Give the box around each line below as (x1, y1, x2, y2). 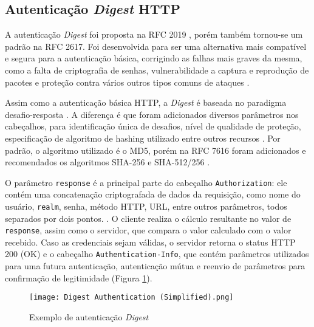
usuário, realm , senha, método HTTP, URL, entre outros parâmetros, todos (5, 199, 287, 212)
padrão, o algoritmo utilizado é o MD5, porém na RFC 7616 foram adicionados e (5, 143, 306, 156)
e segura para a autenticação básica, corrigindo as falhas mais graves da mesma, (5, 52, 302, 64)
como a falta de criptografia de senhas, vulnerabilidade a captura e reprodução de (5, 63, 309, 76)
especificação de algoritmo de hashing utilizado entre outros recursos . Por (5, 131, 281, 144)
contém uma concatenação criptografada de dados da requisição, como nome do (5, 188, 301, 201)
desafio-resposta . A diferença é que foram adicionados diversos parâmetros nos (5, 108, 299, 120)
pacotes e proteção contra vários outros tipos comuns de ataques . (5, 75, 250, 88)
